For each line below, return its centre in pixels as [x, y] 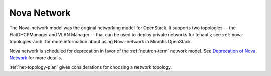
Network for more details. [36, 58]
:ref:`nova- [233, 34]
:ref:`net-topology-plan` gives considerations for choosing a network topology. [91, 67]
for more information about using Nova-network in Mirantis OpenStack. [118, 42]
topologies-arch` [27, 42]
